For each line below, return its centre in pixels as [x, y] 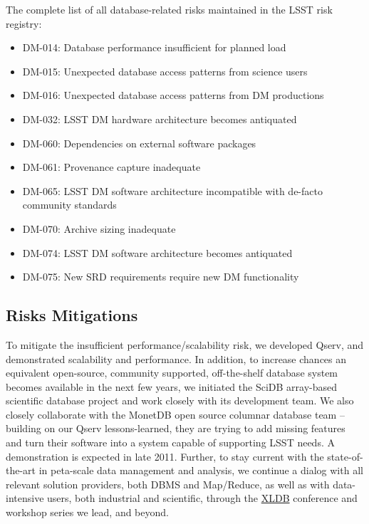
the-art [21, 470]
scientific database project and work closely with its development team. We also [180, 400]
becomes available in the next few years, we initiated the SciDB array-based [172, 386]
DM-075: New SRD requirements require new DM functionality [161, 277]
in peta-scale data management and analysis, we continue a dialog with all [201, 470]
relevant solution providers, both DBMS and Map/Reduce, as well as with [168, 484]
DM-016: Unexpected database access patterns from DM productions [173, 95]
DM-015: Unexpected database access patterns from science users [165, 71]
